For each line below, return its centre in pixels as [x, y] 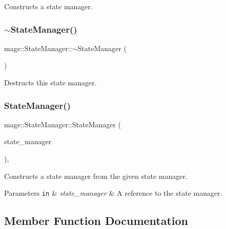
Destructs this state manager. [50, 82]
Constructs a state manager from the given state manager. [96, 176]
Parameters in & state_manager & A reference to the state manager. [113, 193]
